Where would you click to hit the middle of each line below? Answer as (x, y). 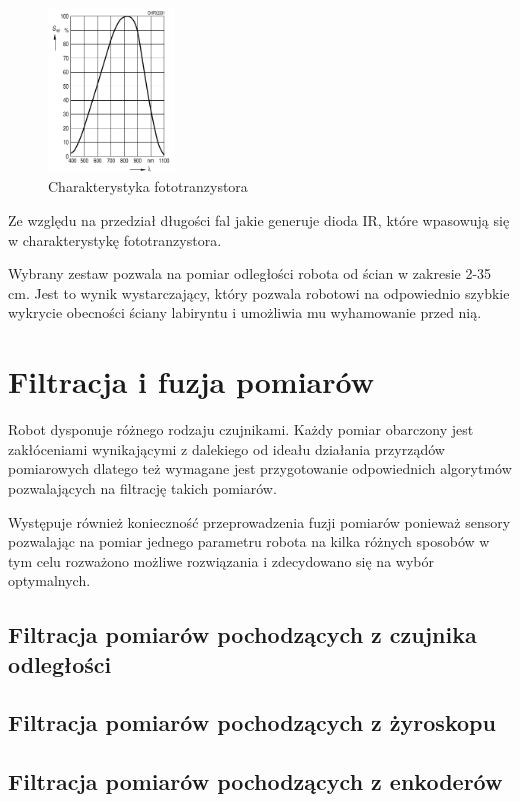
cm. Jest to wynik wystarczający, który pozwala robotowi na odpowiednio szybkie (259, 292)
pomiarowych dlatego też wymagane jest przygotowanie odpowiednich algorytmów (260, 468)
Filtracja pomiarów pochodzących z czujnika (242, 634)
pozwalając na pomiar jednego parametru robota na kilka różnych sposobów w (249, 541)
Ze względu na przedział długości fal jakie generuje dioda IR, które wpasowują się (259, 220)
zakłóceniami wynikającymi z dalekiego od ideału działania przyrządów (226, 448)
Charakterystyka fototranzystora (148, 186)
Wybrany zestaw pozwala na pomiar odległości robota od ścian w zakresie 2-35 (250, 273)
